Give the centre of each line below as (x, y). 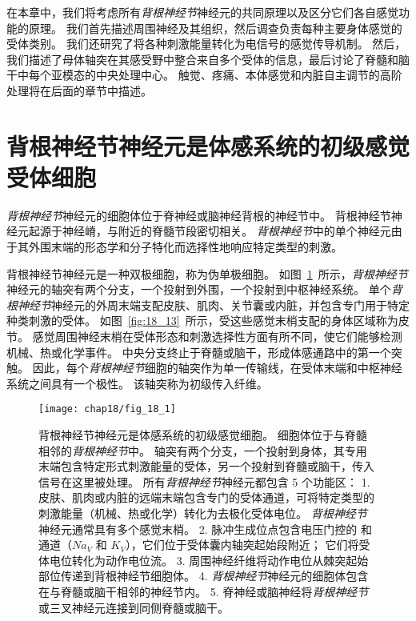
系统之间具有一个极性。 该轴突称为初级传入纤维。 (137, 383)
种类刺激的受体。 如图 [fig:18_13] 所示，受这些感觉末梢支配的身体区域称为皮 (208, 321)
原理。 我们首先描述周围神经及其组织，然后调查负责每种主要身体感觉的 (215, 28)
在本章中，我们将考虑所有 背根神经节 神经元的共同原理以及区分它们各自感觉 (202, 12)
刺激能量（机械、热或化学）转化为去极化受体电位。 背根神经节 (203, 513)
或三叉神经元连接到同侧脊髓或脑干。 (134, 607)
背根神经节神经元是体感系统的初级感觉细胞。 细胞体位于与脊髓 (203, 435)
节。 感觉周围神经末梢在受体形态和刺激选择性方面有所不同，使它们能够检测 (204, 337)
